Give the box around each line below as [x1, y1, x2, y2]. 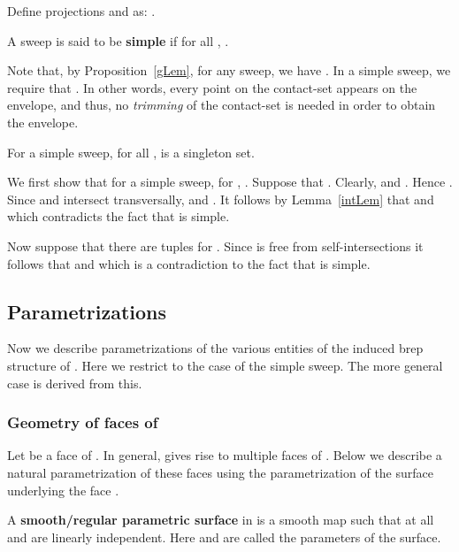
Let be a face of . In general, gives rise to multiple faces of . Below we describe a [7, 446, 442, 464]
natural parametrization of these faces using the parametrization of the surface [7, 463, 433, 481]
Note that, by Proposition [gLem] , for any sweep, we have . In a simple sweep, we [7, 61, 451, 80]
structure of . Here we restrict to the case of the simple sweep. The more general [7, 356, 443, 374]
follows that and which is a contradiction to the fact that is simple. [7, 254, 371, 272]
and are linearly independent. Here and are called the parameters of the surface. [7, 527, 441, 546]
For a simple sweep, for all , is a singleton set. [7, 142, 255, 161]
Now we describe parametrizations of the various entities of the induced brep [7, 339, 424, 357]
